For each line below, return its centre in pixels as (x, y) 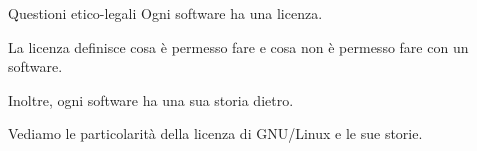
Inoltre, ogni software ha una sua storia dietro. (151, 99)
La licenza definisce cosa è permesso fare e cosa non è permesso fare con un (238, 46)
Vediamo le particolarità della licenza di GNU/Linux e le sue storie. (215, 133)
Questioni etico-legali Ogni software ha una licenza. (165, 13)
